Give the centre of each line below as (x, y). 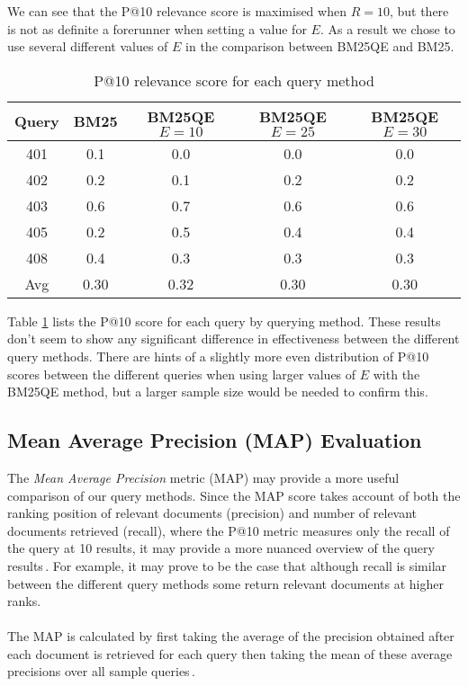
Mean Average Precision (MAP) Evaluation (215, 440)
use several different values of (88, 46)
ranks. (24, 601)
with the (396, 374)
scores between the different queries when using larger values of (182, 374)
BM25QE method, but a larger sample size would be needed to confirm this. (218, 392)
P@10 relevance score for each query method (234, 80)
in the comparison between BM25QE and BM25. (320, 46)
